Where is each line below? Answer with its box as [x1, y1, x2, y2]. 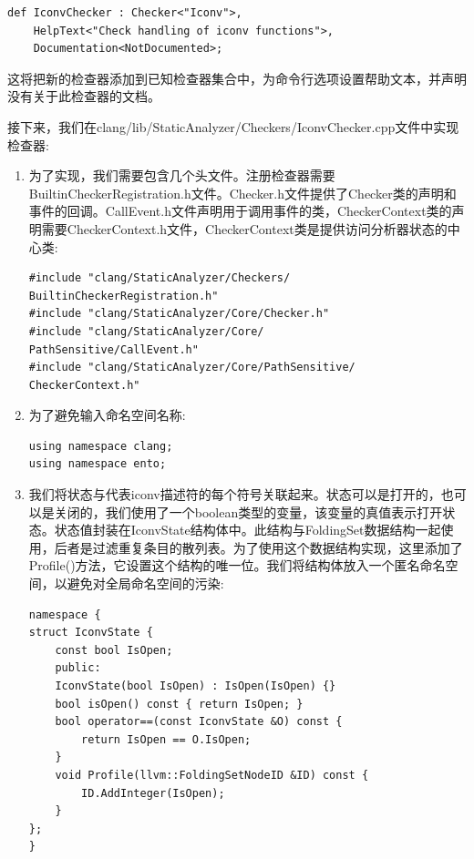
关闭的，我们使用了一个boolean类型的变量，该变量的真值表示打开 [54, 502, 443, 521]
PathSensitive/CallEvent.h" [28, 343, 199, 356]
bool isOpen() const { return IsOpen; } [55, 697, 304, 711]
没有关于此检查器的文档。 [7, 87, 160, 106]
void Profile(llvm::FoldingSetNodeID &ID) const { [55, 768, 369, 782]
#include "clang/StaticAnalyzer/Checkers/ [28, 271, 291, 285]
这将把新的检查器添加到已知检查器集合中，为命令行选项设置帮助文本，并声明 [7, 68, 467, 87]
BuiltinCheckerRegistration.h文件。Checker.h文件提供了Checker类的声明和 [28, 183, 457, 202]
